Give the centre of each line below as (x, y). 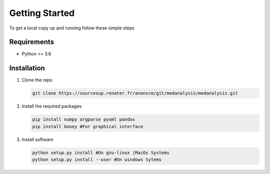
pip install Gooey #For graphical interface (88, 126)
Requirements (32, 42)
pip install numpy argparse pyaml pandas (84, 119)
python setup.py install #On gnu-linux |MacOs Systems (101, 153)
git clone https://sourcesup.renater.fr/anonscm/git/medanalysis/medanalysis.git (135, 93)
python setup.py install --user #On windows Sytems (97, 160)
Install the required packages (52, 106)
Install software (37, 139)
